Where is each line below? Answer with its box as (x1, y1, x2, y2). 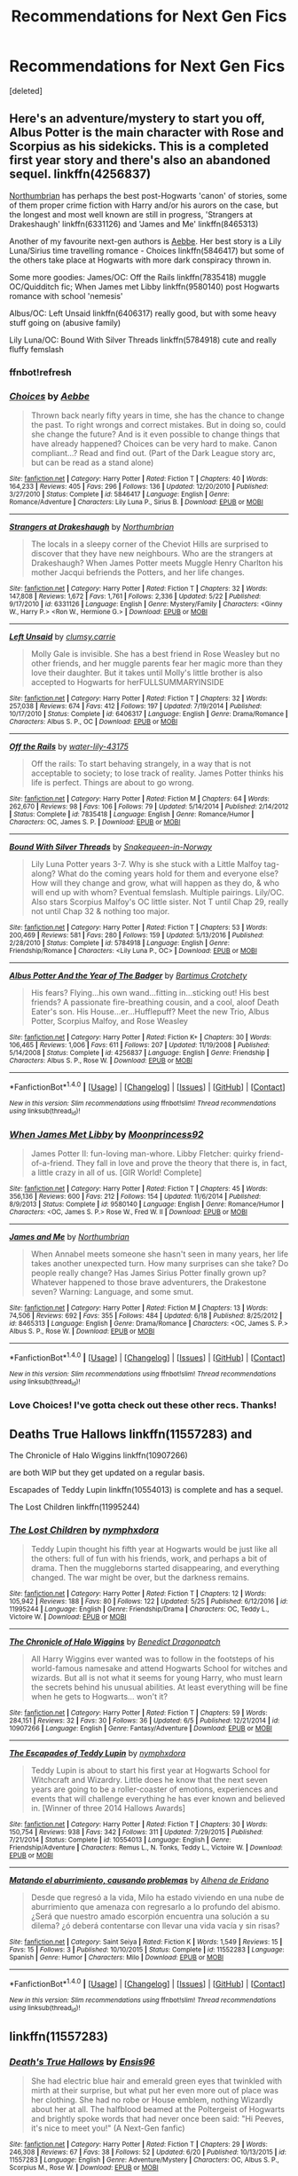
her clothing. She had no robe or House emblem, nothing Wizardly (30, 2094, 273, 2105)
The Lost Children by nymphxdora (9, 1524, 160, 1536)
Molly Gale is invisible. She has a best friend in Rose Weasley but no (30, 648, 280, 658)
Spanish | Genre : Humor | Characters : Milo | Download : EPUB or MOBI (9, 1953, 224, 1962)
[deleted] (9, 85, 43, 96)
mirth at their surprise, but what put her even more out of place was (30, 2085, 279, 2095)
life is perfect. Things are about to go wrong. (30, 777, 194, 787)
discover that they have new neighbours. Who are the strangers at (30, 548, 273, 558)
